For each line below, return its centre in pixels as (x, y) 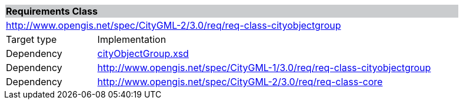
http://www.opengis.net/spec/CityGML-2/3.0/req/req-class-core (240, 82)
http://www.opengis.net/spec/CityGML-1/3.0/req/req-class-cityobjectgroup (264, 68)
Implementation (132, 39)
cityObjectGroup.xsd (143, 53)
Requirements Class (52, 11)
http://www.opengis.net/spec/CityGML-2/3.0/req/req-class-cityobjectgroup (174, 25)
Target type (31, 39)
